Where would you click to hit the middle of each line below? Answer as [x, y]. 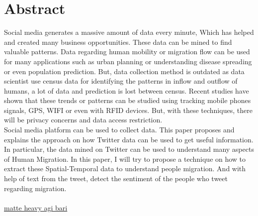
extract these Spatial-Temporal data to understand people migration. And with [125, 168]
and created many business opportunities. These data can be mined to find [118, 42]
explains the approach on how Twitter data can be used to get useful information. [129, 139]
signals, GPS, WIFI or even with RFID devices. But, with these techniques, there [128, 110]
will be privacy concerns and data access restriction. [83, 120]
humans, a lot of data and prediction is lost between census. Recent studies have [127, 90]
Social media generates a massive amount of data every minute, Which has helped [129, 32]
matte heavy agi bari [36, 207]
